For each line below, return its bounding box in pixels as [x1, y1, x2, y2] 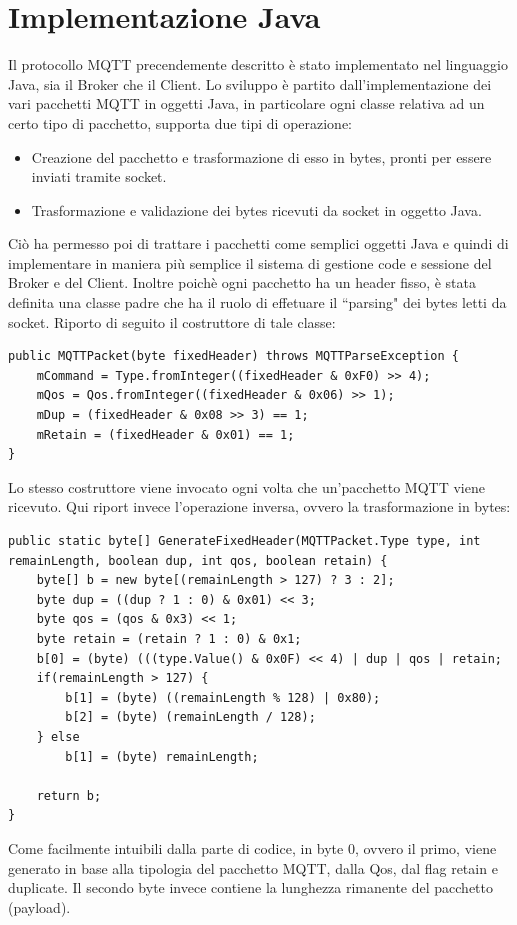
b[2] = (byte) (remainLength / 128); [65, 710, 316, 725]
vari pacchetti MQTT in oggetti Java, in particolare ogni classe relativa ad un [8, 93, 485, 114]
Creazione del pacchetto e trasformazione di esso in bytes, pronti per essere [31, 146, 492, 167]
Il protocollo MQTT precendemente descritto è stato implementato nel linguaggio [8, 54, 508, 75]
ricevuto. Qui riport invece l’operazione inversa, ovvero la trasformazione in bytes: [8, 496, 511, 517]
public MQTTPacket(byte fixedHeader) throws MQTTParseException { [8, 349, 460, 364]
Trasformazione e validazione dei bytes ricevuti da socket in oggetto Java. [31, 199, 482, 220]
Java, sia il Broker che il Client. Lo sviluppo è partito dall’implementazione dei [8, 73, 492, 94]
